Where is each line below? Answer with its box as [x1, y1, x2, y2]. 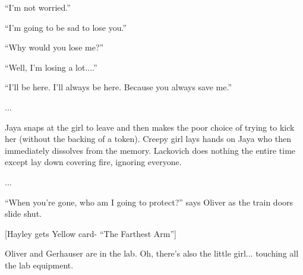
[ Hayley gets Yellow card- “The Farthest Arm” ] [5, 227, 177, 239]
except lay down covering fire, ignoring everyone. [5, 156, 182, 168]
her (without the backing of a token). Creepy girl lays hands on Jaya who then [5, 132, 291, 145]
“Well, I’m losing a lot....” [5, 61, 97, 73]
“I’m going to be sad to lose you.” [5, 21, 127, 33]
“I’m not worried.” [5, 1, 71, 13]
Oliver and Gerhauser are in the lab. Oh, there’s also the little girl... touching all [5, 247, 299, 260]
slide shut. [5, 207, 42, 220]
